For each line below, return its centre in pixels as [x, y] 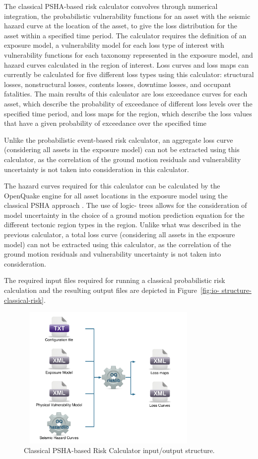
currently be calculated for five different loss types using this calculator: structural [129, 74]
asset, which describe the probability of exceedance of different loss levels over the [128, 103]
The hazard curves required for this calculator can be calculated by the [112, 186]
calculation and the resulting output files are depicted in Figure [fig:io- [112, 290]
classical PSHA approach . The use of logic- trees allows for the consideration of [126, 205]
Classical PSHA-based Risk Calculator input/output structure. [119, 450]
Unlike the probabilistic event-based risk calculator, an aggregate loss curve [119, 139]
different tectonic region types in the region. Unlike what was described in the [123, 225]
